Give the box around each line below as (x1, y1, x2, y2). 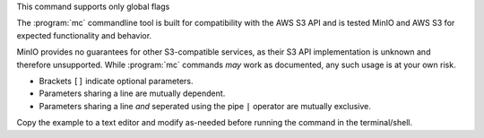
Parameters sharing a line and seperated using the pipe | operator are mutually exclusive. (39, 100, 372, 111)
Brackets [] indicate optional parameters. (39, 75, 194, 86)
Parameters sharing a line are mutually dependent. (39, 88, 226, 99)
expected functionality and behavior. (16, 30, 152, 40)
